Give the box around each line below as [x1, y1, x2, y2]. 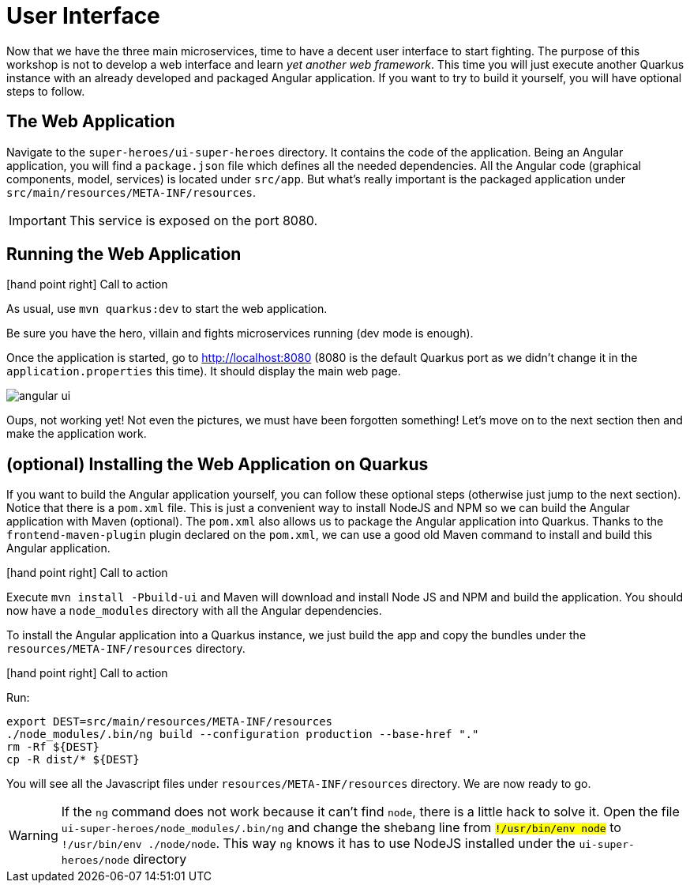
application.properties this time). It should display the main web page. [6, 364, 401, 379]
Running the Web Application [6, 244, 242, 265]
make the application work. [6, 427, 147, 441]
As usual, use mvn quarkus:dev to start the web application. [6, 302, 328, 316]
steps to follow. [6, 84, 85, 98]
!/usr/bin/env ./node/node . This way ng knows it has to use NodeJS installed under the [61, 835, 576, 852]
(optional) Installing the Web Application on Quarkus [6, 454, 429, 474]
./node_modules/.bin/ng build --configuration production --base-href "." [6, 728, 479, 741]
